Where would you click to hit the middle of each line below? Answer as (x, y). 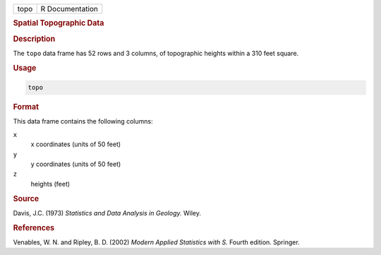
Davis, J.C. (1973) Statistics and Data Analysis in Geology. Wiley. (107, 213)
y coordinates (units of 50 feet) (76, 164)
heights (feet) (50, 184)
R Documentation (69, 9)
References (34, 227)
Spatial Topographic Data (59, 23)
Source (26, 198)
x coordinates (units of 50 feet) (76, 144)
